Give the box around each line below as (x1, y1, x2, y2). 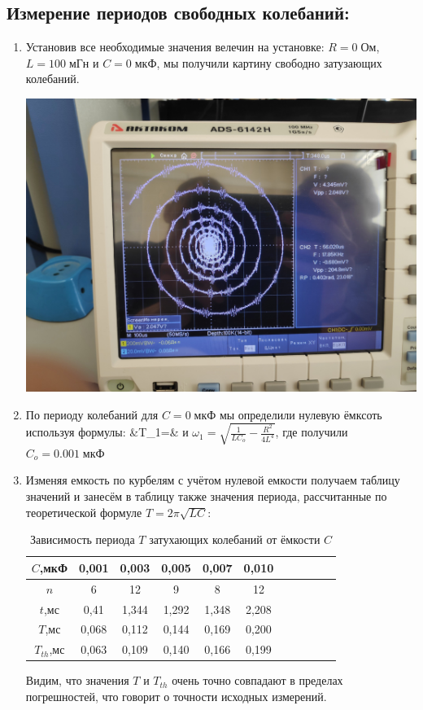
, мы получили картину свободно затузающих (156, 54, 382, 71)
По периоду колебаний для (25, 405, 159, 423)
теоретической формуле (25, 503, 142, 520)
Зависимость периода (29, 531, 135, 548)
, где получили (275, 423, 348, 440)
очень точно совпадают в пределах (172, 672, 343, 689)
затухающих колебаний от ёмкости (149, 531, 321, 548)
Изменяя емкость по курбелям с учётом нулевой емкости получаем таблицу (25, 471, 400, 489)
